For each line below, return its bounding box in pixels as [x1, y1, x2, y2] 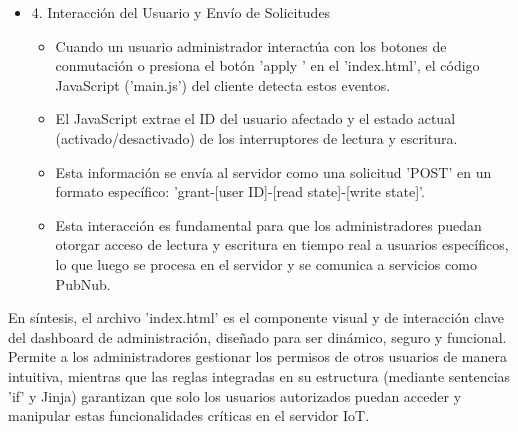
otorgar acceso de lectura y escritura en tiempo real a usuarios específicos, [55, 234, 509, 255]
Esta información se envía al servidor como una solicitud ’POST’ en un [55, 161, 492, 182]
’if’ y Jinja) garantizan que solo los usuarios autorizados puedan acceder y [8, 385, 462, 406]
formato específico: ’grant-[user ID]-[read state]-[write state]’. [55, 181, 425, 202]
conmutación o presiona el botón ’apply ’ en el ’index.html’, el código [55, 55, 480, 76]
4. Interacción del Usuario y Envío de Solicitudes [31, 2, 331, 22]
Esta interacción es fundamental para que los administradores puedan [55, 214, 482, 235]
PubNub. [55, 273, 111, 294]
